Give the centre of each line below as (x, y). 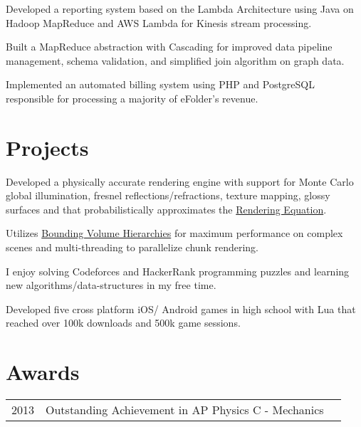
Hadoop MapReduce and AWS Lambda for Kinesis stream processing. (159, 22)
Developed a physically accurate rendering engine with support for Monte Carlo (180, 181)
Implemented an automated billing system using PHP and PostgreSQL (160, 84)
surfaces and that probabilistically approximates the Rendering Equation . (166, 209)
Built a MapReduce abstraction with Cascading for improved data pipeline (169, 47)
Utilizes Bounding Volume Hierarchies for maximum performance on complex (174, 233)
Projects (47, 147)
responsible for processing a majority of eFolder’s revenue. (132, 98)
